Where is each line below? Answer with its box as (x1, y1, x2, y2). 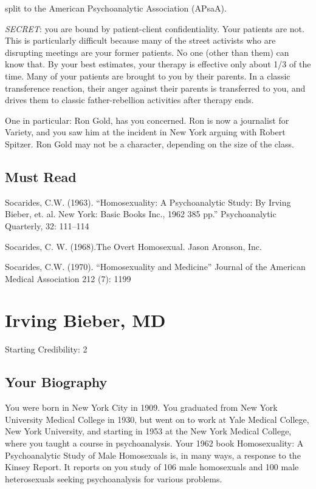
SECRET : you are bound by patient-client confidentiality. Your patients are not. (5, 22, 304, 35)
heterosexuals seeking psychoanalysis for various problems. (5, 472, 222, 485)
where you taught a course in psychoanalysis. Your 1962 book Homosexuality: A (5, 437, 304, 449)
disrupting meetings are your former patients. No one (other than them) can (5, 46, 289, 58)
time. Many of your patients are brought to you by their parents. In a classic (5, 69, 290, 82)
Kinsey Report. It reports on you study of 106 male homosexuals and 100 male (5, 460, 299, 473)
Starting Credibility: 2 (5, 343, 88, 356)
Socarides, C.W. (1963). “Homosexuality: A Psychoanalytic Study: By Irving (5, 195, 291, 208)
